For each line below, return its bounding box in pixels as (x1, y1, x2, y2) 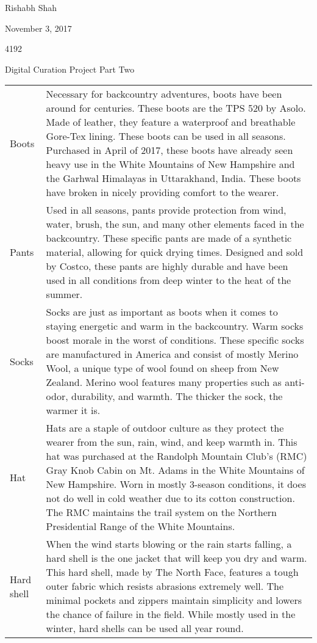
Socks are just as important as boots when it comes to (46, 305, 278, 319)
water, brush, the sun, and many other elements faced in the (46, 217, 304, 231)
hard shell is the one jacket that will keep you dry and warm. (46, 551, 307, 565)
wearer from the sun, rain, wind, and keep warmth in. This (46, 435, 297, 449)
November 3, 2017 (5, 21, 72, 34)
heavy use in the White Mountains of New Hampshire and (46, 157, 295, 172)
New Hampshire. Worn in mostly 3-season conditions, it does (46, 477, 306, 492)
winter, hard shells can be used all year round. (46, 621, 244, 636)
